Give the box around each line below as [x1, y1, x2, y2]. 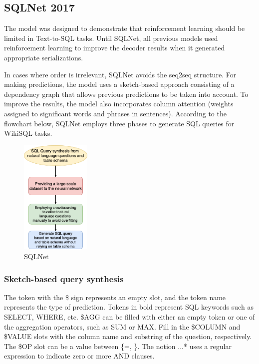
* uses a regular [184, 341, 232, 351]
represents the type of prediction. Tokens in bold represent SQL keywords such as [4, 302, 254, 312]
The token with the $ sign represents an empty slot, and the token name [4, 292, 226, 302]
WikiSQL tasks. [4, 128, 52, 138]
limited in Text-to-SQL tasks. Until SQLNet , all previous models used [4, 32, 218, 43]
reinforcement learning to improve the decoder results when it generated [4, 42, 225, 53]
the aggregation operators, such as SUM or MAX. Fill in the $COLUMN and [4, 321, 241, 332]
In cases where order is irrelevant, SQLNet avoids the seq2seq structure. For [4, 69, 237, 79]
